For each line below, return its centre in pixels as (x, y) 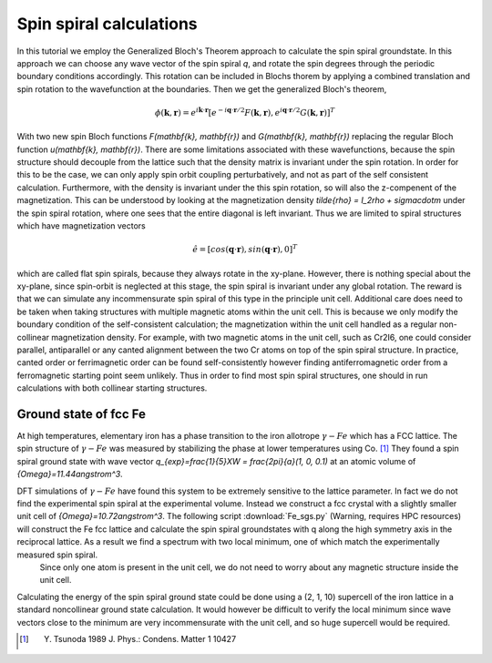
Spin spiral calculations (107, 24)
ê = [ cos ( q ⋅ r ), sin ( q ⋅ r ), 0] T (245, 249)
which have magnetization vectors (81, 226)
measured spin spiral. (57, 555)
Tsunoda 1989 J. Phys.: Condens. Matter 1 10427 (145, 638)
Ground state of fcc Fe (81, 414)
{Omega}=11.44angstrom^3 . (70, 474)
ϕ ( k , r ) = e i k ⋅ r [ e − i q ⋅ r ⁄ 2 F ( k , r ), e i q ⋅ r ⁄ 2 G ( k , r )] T (245, 112)
